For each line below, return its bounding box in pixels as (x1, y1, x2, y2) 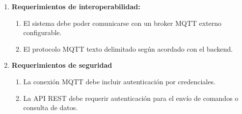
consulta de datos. (23, 102, 78, 113)
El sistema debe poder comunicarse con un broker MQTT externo (23, 18, 222, 28)
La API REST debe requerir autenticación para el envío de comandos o (23, 93, 239, 103)
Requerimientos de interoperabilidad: (11, 1, 140, 11)
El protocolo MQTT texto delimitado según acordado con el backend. (23, 43, 233, 54)
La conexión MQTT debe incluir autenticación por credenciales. (23, 76, 215, 86)
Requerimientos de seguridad (11, 60, 112, 70)
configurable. (23, 27, 62, 38)
